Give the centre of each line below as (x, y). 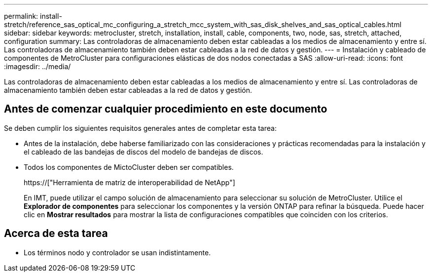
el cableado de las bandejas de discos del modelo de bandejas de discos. (144, 152)
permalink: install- (33, 16)
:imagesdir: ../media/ (37, 66)
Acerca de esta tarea (56, 234)
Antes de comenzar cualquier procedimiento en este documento (166, 109)
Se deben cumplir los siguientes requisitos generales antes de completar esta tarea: (140, 128)
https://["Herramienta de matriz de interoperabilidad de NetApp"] (129, 182)
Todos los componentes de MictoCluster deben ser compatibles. (129, 167)
